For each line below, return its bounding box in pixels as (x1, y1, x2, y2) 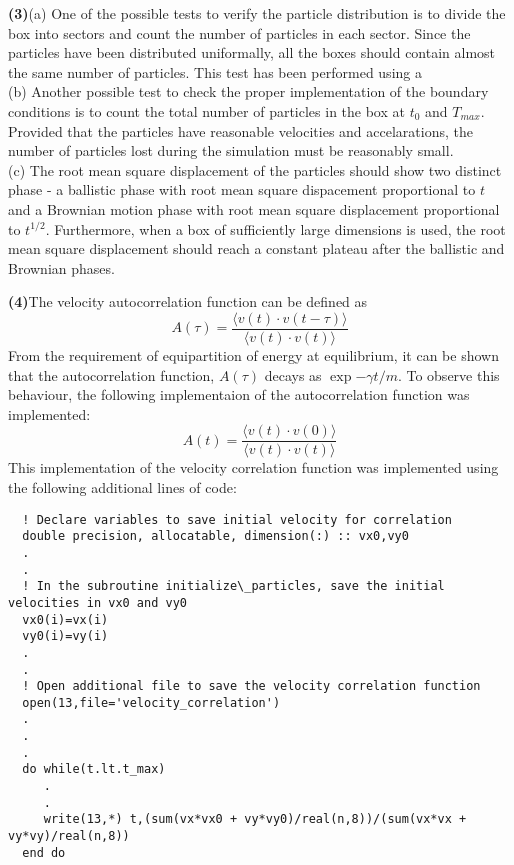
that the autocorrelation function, (8, 364, 215, 385)
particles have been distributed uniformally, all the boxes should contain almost (8, 42, 496, 63)
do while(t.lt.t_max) (22, 762, 166, 777)
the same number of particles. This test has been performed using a (8, 61, 422, 82)
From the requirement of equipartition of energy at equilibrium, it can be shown (8, 344, 499, 365)
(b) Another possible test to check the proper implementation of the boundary (8, 81, 489, 102)
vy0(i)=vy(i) (22, 629, 109, 644)
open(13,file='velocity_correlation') (22, 695, 281, 710)
